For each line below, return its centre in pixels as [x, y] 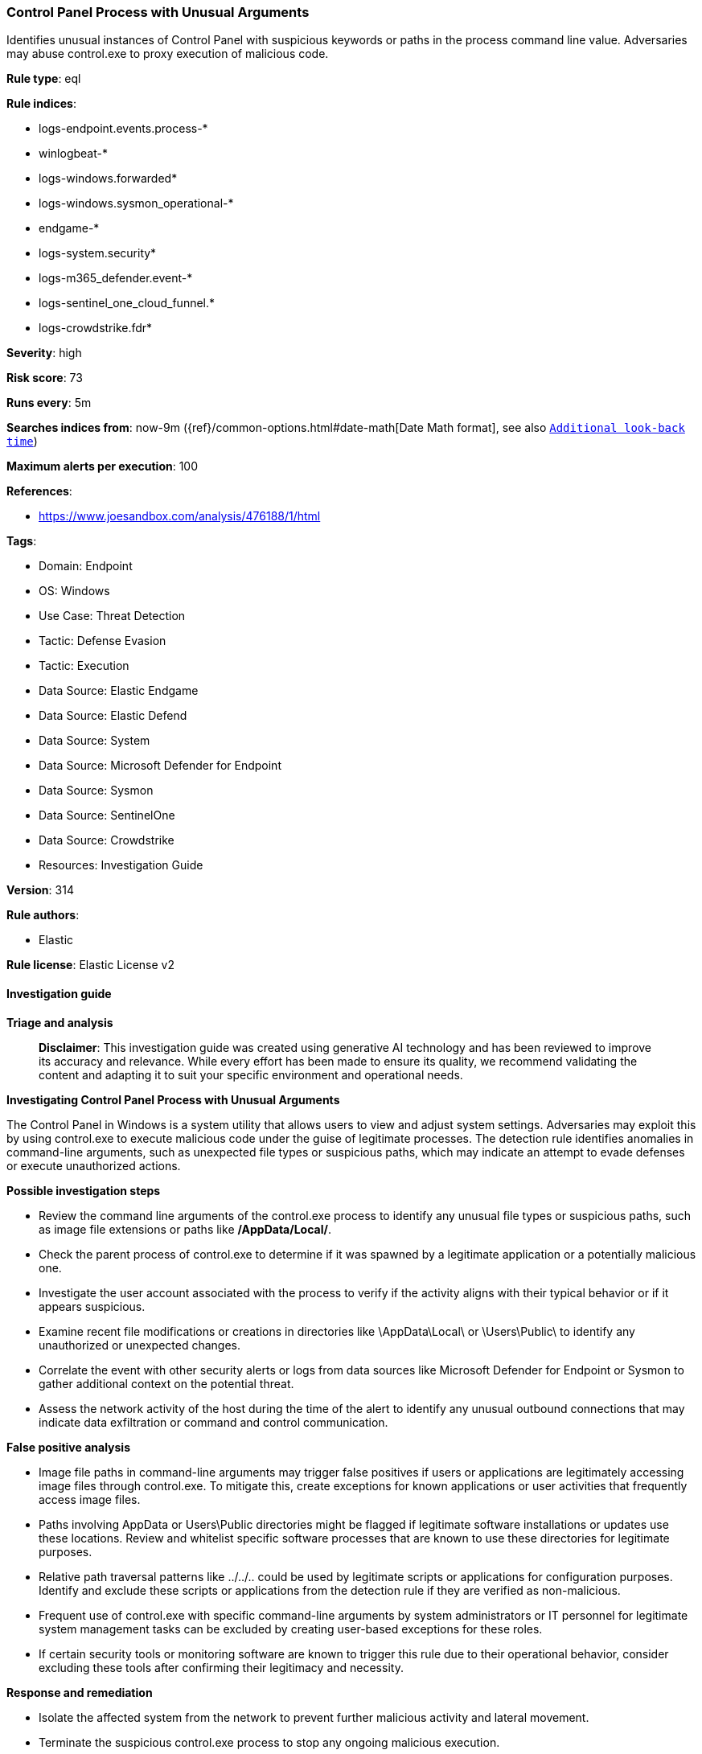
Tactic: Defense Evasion [103, 641]
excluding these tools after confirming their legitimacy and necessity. [221, 1667]
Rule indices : [41, 104]
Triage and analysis [60, 1022]
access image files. [90, 1499]
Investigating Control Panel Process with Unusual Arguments [173, 1099]
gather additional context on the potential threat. [166, 1383]
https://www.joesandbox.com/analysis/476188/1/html [180, 516]
